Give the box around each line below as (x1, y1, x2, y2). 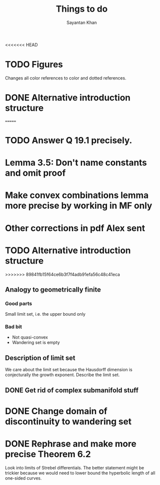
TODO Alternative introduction (5, 245, 131, 256)
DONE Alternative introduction (5, 92, 131, 103)
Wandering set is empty (12, 340, 60, 345)
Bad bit (5, 323, 22, 330)
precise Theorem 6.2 (5, 449, 91, 460)
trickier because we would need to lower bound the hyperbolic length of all (5, 470, 156, 476)
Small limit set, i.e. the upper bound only (5, 311, 86, 317)
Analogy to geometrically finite (5, 285, 101, 294)
